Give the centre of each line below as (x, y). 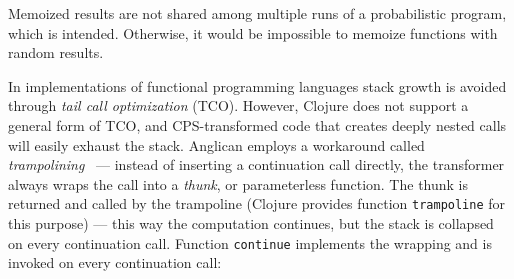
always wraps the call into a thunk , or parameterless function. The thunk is (238, 183)
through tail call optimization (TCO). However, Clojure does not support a (238, 105)
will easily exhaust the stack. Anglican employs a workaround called (216, 144)
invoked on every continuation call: (115, 262)
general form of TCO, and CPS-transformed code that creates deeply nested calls (257, 124)
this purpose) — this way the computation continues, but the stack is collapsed (251, 223)
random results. (56, 52)
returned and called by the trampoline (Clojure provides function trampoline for (257, 203)
